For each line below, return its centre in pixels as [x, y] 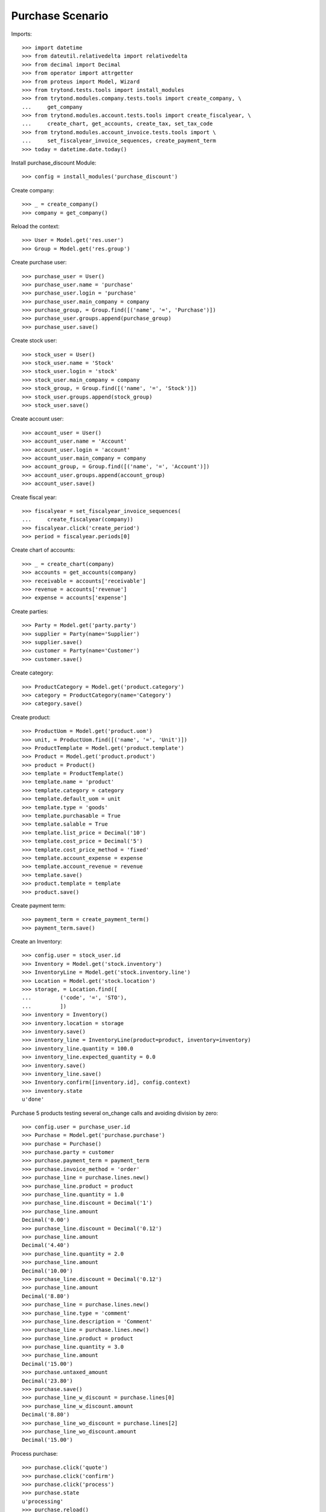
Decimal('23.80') [47, 1381]
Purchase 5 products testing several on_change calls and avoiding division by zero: [115, 1113]
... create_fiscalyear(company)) [78, 520]
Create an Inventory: [37, 942]
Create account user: [37, 419]
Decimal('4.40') [46, 1245]
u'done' [33, 1100]
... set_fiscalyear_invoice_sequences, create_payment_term [119, 141]
